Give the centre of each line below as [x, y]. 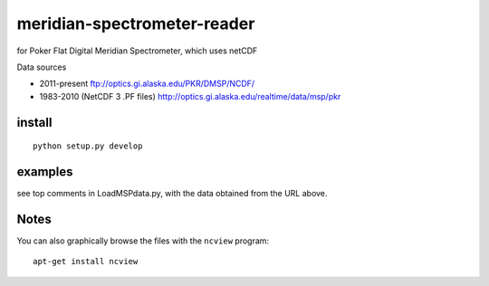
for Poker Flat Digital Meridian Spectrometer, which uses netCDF [137, 51]
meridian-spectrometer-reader [136, 24]
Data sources [42, 67]
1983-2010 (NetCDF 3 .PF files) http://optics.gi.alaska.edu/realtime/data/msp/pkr [190, 96]
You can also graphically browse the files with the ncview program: [143, 241]
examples [45, 172]
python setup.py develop [88, 146]
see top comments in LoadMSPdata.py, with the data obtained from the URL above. [172, 194]
